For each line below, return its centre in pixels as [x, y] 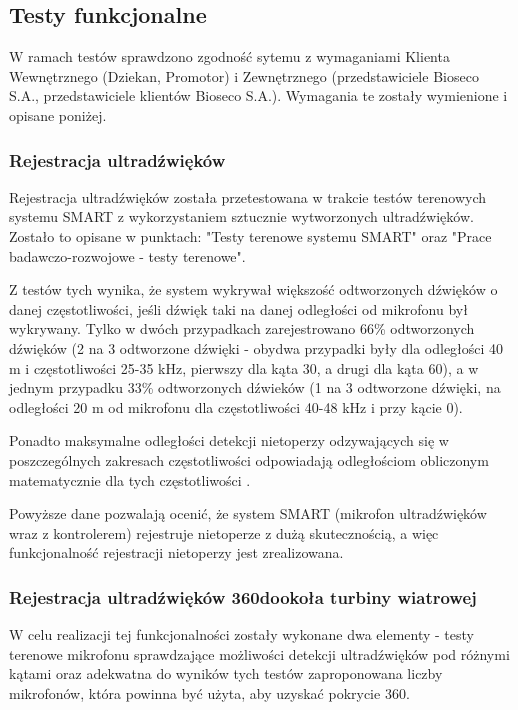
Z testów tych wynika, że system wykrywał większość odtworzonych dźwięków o [253, 289]
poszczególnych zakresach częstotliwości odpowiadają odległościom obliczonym [249, 459]
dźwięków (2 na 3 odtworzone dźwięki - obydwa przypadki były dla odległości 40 [256, 347]
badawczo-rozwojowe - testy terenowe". [127, 255]
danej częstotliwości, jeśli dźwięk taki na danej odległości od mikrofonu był [238, 308]
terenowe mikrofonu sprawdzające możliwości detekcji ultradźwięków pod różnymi [259, 653]
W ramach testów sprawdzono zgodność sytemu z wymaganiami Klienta [229, 56]
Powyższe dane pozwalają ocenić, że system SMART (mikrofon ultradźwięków [248, 513]
